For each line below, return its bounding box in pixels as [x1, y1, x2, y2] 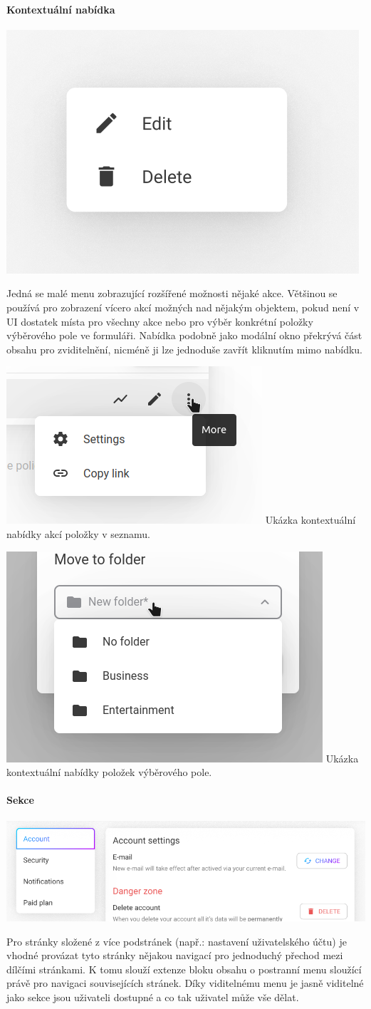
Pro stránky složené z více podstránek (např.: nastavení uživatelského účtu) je [6, 933, 347, 948]
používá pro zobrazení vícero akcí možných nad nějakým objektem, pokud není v [6, 299, 360, 314]
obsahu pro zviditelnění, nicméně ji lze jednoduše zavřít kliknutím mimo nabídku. [6, 341, 363, 356]
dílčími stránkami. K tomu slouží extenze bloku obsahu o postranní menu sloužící [6, 961, 362, 976]
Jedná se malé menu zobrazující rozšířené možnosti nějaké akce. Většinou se [6, 286, 338, 301]
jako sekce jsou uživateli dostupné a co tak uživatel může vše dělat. [6, 990, 299, 1005]
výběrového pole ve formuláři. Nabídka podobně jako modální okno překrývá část [6, 328, 362, 343]
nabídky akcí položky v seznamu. [6, 526, 150, 541]
